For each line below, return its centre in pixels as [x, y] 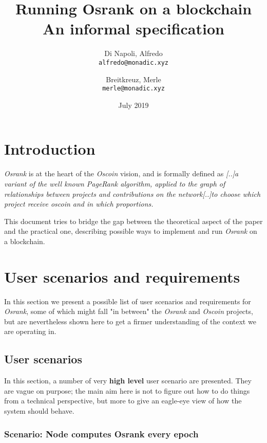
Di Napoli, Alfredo [133, 53]
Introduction [50, 149]
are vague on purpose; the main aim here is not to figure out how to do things [127, 390]
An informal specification [133, 29]
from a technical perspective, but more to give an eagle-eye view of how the [123, 401]
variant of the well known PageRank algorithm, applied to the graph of [115, 183]
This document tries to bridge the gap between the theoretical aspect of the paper [133, 221]
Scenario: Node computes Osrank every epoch [101, 433]
